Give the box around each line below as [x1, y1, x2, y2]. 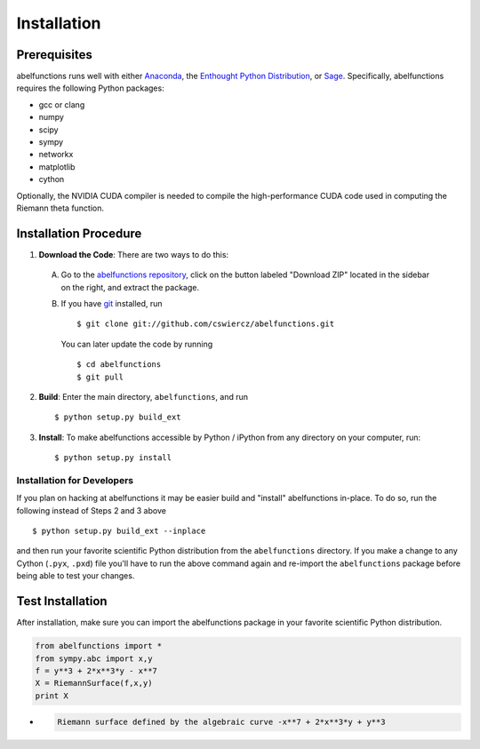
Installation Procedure [16, 226, 142, 241]
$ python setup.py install [54, 453, 172, 463]
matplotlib [38, 161, 76, 172]
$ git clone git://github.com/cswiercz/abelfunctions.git [76, 319, 335, 329]
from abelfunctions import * [35, 641, 163, 651]
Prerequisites [16, 47, 92, 62]
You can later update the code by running [60, 339, 213, 349]
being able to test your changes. [16, 570, 135, 581]
